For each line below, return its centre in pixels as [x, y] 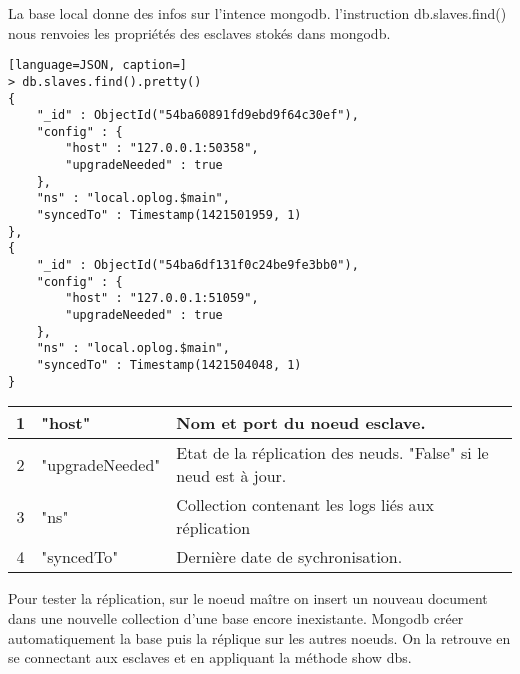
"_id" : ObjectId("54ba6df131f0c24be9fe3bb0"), [197, 265]
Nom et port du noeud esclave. [301, 423]
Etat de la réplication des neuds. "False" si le [332, 453]
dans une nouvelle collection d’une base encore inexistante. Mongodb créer [236, 617]
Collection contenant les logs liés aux [305, 505]
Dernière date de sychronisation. [289, 557]
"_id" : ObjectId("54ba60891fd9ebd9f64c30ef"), [197, 115]
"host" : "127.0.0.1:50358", [162, 148]
